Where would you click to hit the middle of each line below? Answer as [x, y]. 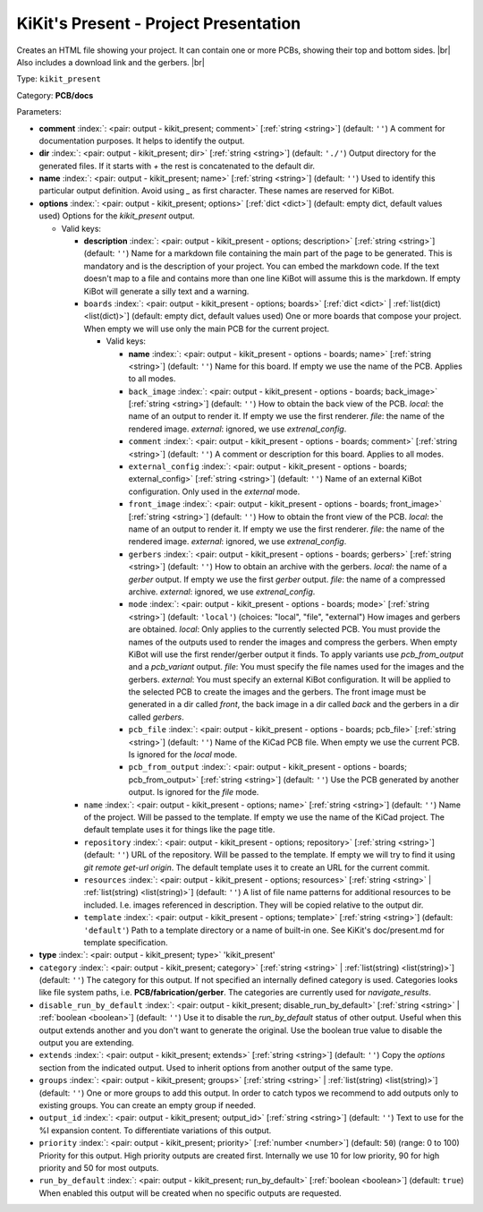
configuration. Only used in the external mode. [214, 491]
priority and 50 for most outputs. [99, 1167]
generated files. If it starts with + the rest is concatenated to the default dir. [177, 166]
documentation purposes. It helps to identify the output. [142, 141]
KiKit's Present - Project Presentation [159, 23]
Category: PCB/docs [55, 95]
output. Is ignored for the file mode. [194, 792]
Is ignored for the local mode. [182, 755]
